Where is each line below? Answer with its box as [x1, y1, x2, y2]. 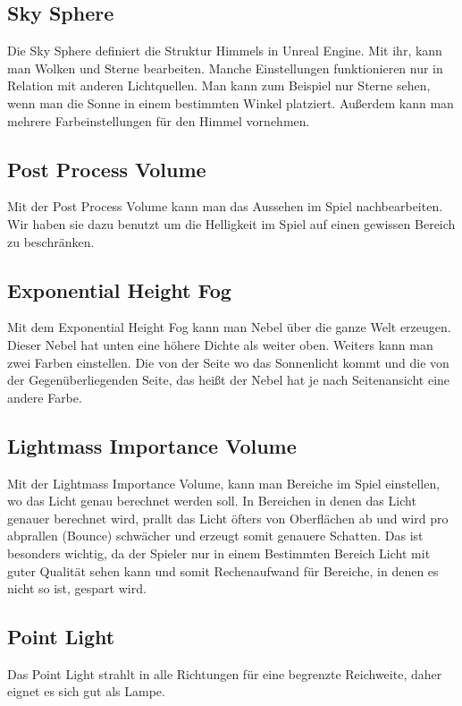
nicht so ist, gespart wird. [7, 579, 147, 598]
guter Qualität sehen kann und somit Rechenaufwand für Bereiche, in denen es [7, 561, 439, 580]
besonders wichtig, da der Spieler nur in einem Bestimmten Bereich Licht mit [7, 543, 431, 562]
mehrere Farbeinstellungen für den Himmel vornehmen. [7, 111, 310, 130]
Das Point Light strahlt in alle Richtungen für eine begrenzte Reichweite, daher [7, 664, 442, 683]
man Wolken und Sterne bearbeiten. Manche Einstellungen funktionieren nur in [7, 58, 443, 77]
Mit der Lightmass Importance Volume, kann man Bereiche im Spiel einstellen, [7, 473, 441, 492]
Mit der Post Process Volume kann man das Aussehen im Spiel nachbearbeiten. [7, 197, 443, 216]
